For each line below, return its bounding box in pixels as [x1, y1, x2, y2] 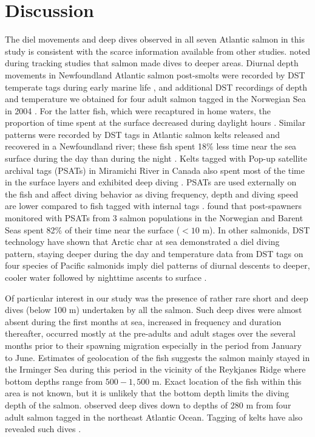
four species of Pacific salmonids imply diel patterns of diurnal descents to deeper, [5, 259, 310, 272]
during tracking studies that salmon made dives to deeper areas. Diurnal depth [5, 57, 299, 69]
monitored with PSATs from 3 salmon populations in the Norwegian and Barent [5, 212, 303, 224]
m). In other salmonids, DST [202, 223, 310, 236]
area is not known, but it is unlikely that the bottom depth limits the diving [5, 387, 290, 399]
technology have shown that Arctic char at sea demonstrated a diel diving [5, 235, 280, 248]
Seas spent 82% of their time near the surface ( [5, 223, 180, 236]
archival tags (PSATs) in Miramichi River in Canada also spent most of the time [5, 163, 305, 176]
